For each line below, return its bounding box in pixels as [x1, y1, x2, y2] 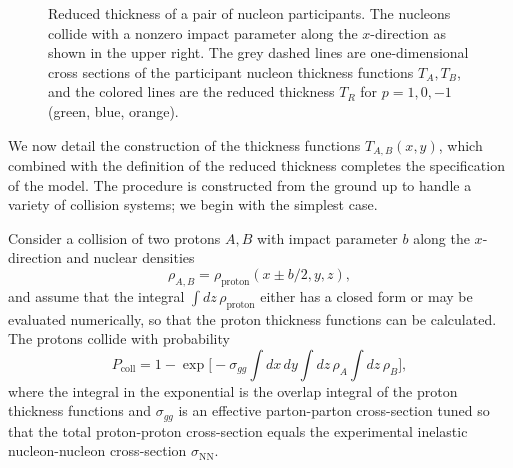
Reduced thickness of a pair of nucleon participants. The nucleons [48, 3, 451, 23]
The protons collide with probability [8, 328, 230, 349]
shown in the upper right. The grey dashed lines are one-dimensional [48, 42, 469, 63]
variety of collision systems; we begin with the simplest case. [8, 194, 378, 215]
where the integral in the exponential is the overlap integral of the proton [8, 380, 458, 401]
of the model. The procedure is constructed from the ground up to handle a [8, 174, 472, 195]
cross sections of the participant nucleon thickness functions [48, 61, 414, 82]
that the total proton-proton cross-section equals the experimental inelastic [8, 420, 468, 441]
